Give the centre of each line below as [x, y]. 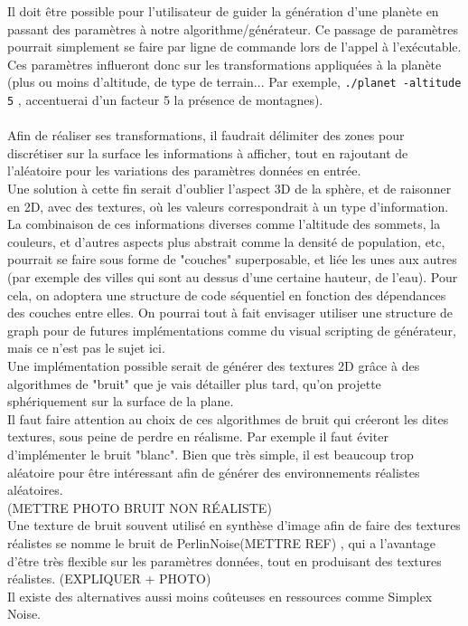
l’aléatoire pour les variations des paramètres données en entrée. [184, 171]
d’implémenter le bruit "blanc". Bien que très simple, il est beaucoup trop [211, 454]
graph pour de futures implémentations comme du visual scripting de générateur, [232, 330]
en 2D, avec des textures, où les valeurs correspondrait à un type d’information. [228, 206]
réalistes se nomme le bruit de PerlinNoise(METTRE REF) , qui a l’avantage [221, 542]
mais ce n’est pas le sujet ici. [86, 348]
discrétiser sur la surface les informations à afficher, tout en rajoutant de [208, 152]
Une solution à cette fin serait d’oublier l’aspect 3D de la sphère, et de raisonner [229, 189]
